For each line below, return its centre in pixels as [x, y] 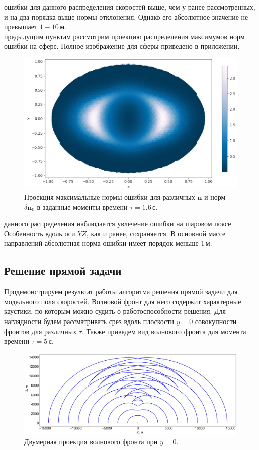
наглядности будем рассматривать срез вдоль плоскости [89, 321]
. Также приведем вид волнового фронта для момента [164, 331]
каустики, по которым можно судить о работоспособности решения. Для [115, 311]
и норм [215, 197]
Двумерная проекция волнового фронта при [91, 442]
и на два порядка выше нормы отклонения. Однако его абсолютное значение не [126, 16]
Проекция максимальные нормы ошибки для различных [110, 197]
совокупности [216, 321]
